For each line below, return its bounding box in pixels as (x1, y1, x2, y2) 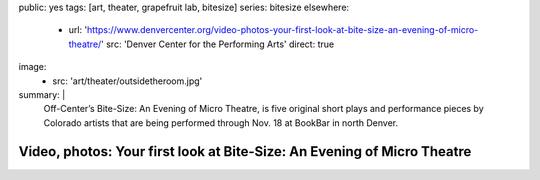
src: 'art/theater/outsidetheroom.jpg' (52, 75, 203, 87)
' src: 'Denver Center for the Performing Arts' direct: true (100, 38, 335, 50)
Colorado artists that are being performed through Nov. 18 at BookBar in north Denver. (43, 116, 399, 129)
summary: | (18, 88, 66, 100)
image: (18, 61, 47, 73)
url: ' (68, 24, 88, 36)
